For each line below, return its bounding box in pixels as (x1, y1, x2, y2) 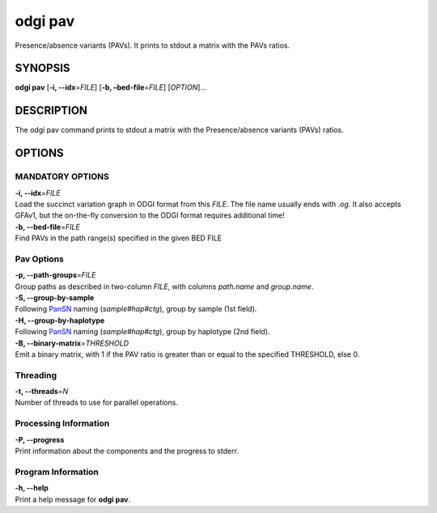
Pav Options (15, 253, 65, 265)
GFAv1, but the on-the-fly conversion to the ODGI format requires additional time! (15, 210, 285, 220)
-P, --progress (15, 435, 65, 444)
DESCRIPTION (15, 104, 88, 117)
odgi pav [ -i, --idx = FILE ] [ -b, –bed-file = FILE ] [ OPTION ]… (15, 83, 207, 92)
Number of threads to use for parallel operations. (15, 397, 178, 408)
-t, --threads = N (15, 387, 69, 396)
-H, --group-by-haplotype (15, 316, 105, 325)
